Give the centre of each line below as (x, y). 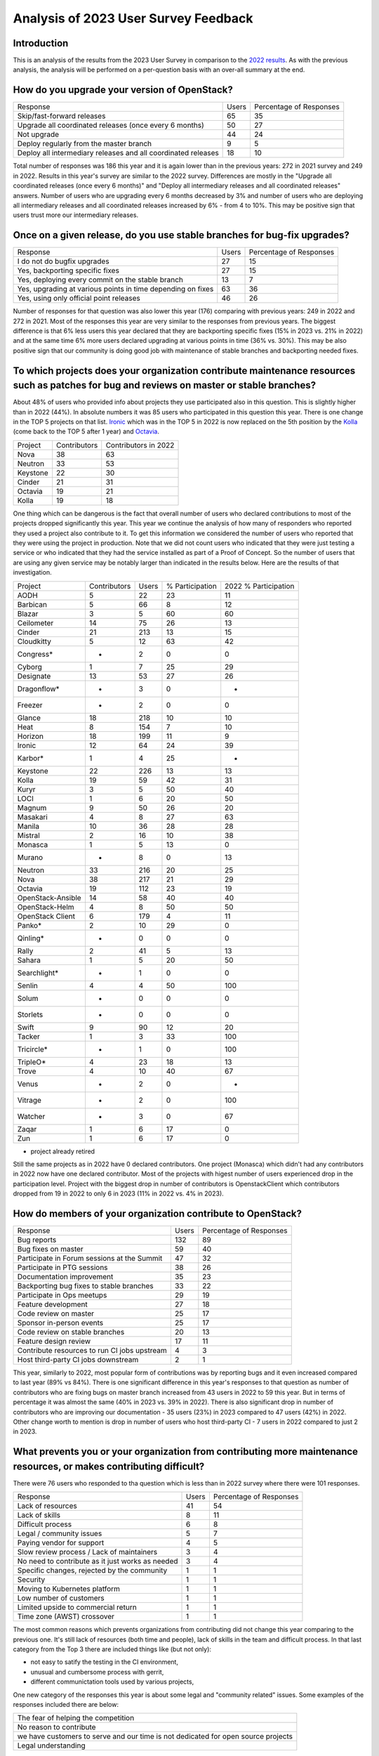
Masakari (33, 817)
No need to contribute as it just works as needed (98, 1561)
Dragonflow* (38, 688)
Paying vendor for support (61, 1543)
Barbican (32, 604)
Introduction (41, 43)
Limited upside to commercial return (77, 1607)
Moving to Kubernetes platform (69, 1589)
